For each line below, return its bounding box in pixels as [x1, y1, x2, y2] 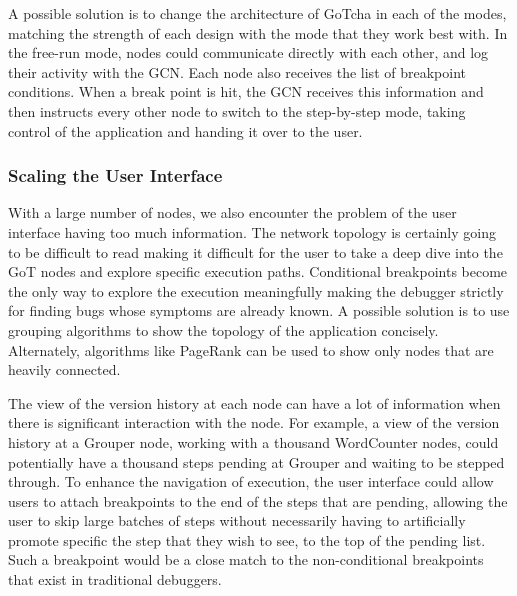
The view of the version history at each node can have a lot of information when [8, 392, 501, 413]
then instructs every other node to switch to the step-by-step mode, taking [8, 100, 466, 121]
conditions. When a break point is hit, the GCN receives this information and [8, 81, 484, 102]
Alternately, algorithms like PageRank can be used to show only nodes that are [8, 339, 494, 360]
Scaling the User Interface [8, 163, 223, 188]
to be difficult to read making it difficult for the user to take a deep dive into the [8, 241, 503, 262]
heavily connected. [8, 359, 121, 380]
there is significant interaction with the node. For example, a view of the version [8, 412, 500, 433]
